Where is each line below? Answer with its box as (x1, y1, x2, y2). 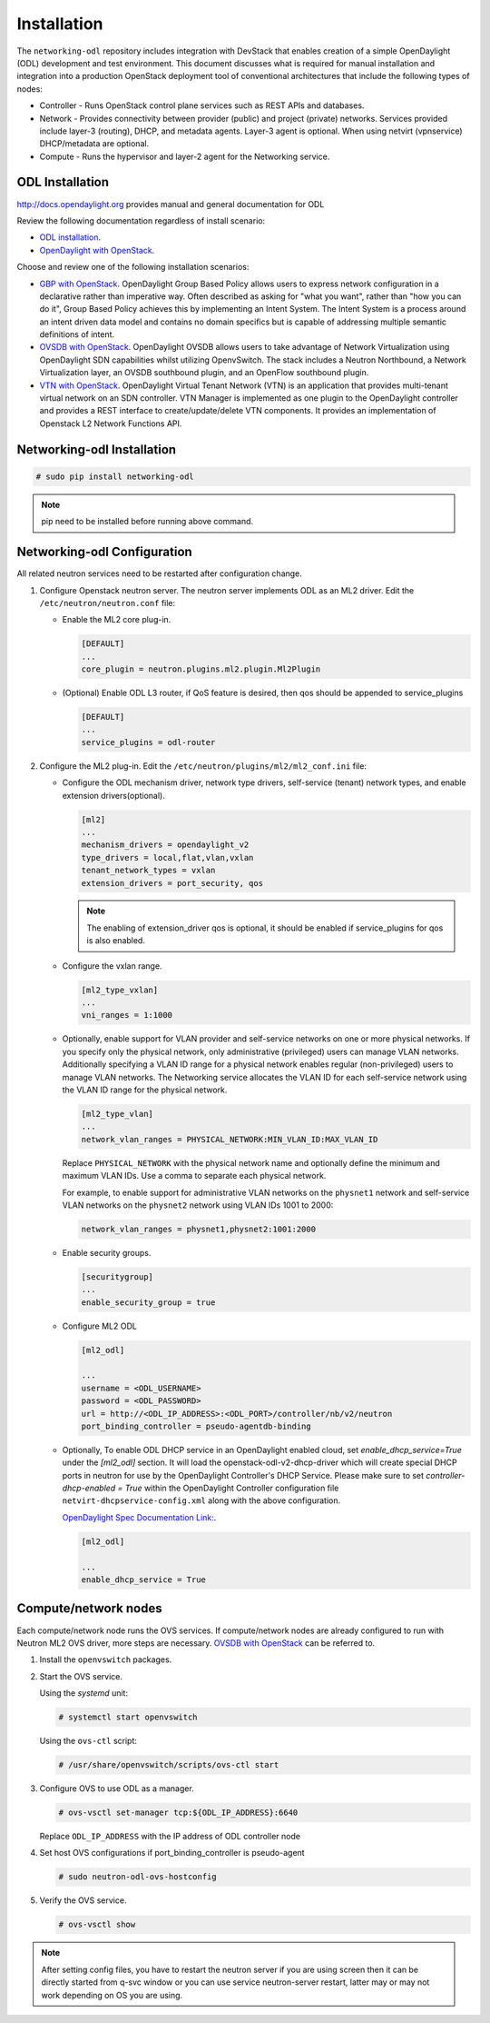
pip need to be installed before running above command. (41, 516, 254, 527)
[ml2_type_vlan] (81, 1109, 154, 1119)
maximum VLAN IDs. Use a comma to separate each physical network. (62, 1171, 327, 1181)
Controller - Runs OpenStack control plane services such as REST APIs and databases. (39, 100, 365, 111)
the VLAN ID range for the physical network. (62, 1084, 228, 1095)
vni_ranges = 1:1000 (81, 1010, 172, 1021)
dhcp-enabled (62, 1482, 116, 1494)
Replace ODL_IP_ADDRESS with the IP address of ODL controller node (39, 1831, 301, 1841)
